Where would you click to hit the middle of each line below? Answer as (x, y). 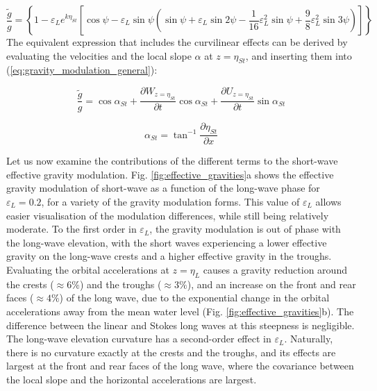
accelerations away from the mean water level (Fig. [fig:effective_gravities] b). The (180, 311)
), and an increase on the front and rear (271, 284)
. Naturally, (309, 339)
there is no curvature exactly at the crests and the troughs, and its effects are (171, 352)
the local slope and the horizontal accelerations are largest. (132, 379)
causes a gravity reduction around (275, 269)
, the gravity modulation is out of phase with (245, 229)
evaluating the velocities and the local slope (99, 55)
